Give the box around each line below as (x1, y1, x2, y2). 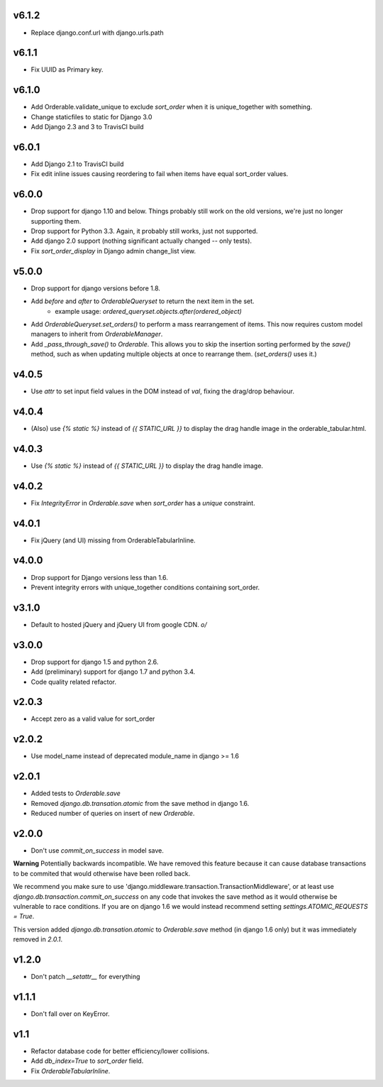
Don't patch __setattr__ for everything (30, 972, 140, 981)
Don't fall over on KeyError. (30, 1009, 110, 1018)
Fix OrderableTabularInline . (30, 1066, 111, 1075)
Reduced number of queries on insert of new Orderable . (30, 809, 195, 818)
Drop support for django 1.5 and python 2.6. (30, 657, 159, 666)
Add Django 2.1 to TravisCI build (30, 160, 124, 168)
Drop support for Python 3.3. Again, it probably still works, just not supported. (30, 227, 258, 236)
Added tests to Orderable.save (30, 789, 121, 798)
